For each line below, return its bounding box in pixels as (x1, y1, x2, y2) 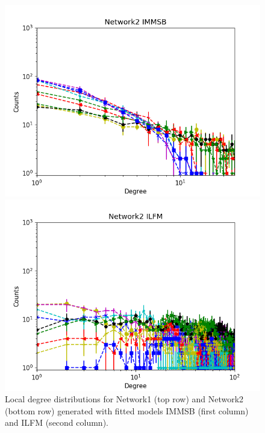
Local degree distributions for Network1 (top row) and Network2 (5, 393, 244, 405)
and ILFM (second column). (5, 416, 108, 429)
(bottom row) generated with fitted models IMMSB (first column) (5, 404, 249, 417)
